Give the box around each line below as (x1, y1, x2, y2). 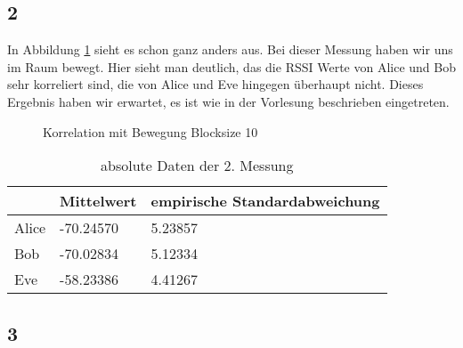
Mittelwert (60, 190, 137, 212)
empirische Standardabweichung (150, 190, 380, 212)
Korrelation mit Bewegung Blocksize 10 (43, 122, 258, 141)
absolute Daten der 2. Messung (100, 155, 294, 176)
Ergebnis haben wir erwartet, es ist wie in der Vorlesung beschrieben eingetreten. (7, 92, 450, 110)
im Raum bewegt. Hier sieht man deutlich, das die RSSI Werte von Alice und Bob (7, 57, 457, 76)
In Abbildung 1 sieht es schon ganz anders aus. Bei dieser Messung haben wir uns (7, 40, 453, 59)
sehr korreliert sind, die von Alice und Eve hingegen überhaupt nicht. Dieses (7, 75, 424, 93)
